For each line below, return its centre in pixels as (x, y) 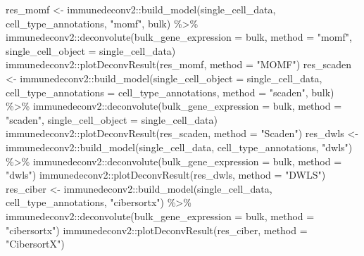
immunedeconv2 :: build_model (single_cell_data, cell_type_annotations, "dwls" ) (179, 147)
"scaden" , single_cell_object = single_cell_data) (112, 119)
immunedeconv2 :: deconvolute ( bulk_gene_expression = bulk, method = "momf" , (179, 37)
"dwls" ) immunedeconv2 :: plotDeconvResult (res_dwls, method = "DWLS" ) (166, 175)
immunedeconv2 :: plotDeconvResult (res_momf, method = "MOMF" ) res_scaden (178, 64)
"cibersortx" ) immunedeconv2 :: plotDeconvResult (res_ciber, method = (157, 230)
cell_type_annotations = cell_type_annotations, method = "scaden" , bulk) (170, 92)
